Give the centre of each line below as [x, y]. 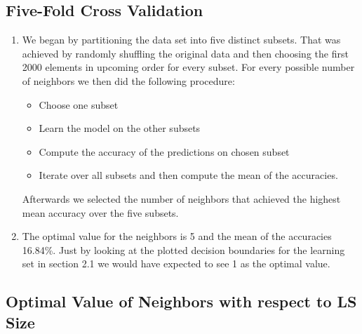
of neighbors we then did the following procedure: [128, 80]
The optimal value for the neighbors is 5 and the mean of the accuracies [177, 236]
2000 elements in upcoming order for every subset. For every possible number [188, 67]
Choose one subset [79, 104]
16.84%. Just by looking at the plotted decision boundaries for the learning [183, 249]
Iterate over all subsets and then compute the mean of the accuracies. [188, 175]
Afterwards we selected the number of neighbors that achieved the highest [181, 198]
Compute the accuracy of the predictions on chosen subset [164, 151]
